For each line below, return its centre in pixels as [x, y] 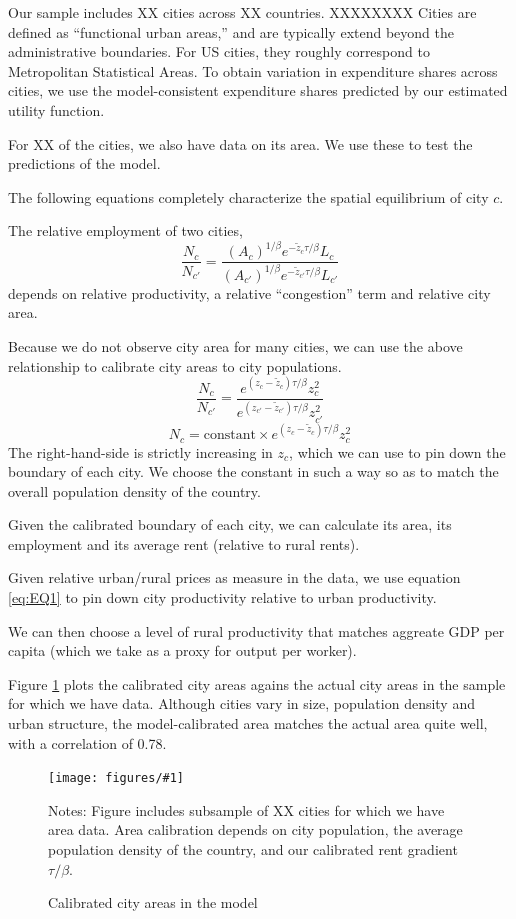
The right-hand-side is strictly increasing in [140, 451]
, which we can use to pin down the [397, 451]
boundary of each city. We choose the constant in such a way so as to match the [253, 471]
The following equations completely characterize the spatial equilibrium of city [248, 196]
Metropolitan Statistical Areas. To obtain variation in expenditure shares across [253, 70]
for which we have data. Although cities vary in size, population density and [241, 703]
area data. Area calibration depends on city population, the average [255, 829]
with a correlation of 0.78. [87, 742]
